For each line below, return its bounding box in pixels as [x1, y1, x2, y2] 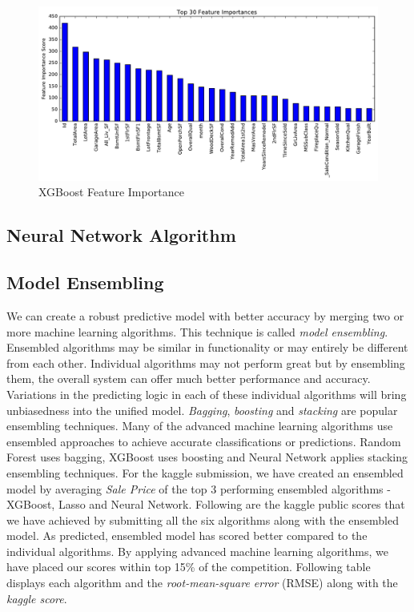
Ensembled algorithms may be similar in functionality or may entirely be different [6, 339, 408, 356]
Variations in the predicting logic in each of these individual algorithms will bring [6, 385, 407, 402]
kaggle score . [6, 590, 67, 606]
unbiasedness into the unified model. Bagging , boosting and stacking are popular [6, 401, 398, 418]
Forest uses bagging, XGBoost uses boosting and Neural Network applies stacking [6, 449, 408, 465]
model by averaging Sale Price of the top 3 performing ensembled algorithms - [6, 480, 391, 497]
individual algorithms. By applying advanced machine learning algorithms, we [6, 542, 388, 559]
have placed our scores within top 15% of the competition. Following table [6, 558, 371, 575]
